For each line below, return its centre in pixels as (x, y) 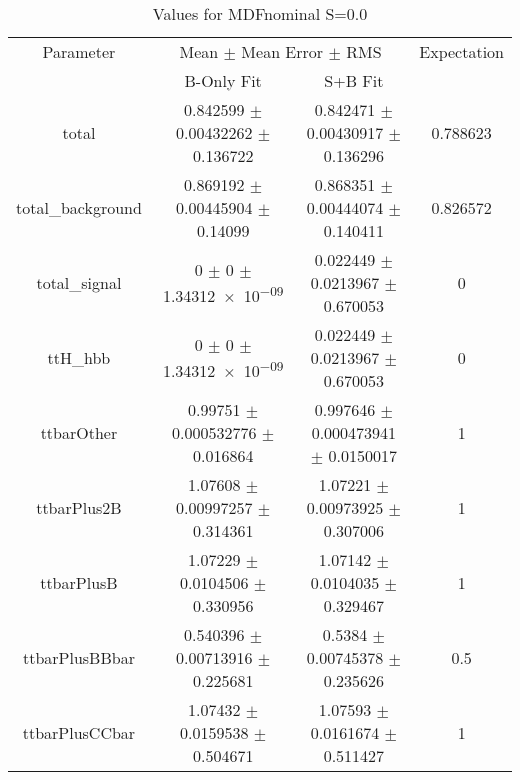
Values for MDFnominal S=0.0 (260, 13)
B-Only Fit (223, 80)
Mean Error (282, 51)
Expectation (461, 51)
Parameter (79, 51)
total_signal (79, 282)
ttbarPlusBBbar (78, 657)
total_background (79, 207)
